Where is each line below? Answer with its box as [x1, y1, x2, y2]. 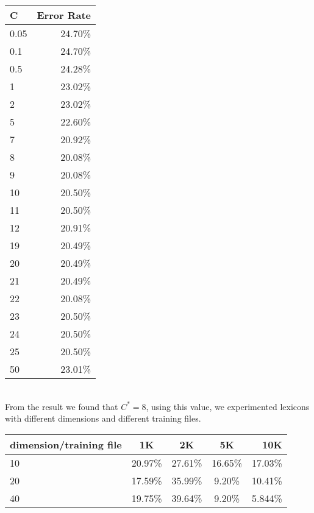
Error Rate [37, 8, 91, 22]
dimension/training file [10, 437, 122, 451]
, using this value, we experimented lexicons [146, 400, 310, 412]
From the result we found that [5, 400, 118, 412]
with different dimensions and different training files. [5, 412, 201, 425]
